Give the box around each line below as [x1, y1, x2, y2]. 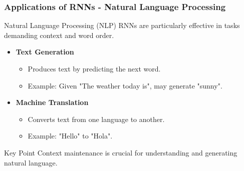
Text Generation [16, 46, 74, 57]
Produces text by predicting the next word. [28, 63, 161, 73]
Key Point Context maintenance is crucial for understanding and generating [4, 147, 237, 157]
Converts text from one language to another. [28, 113, 165, 124]
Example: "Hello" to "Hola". [28, 130, 113, 141]
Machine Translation [16, 97, 89, 107]
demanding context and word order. [4, 29, 114, 40]
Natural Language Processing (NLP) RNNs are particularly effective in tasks [4, 20, 240, 30]
